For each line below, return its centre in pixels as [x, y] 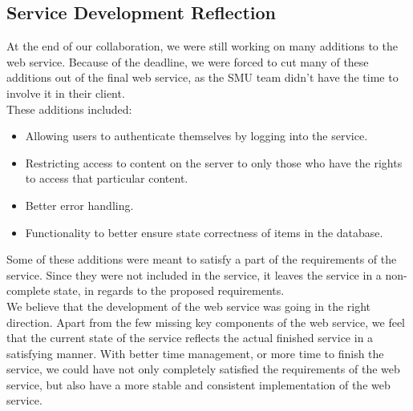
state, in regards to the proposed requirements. [169, 290]
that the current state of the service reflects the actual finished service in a [190, 338]
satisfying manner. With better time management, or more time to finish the [195, 353]
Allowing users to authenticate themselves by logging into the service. [196, 136]
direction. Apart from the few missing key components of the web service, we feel [206, 322]
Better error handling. [79, 205]
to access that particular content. [107, 178]
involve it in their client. [66, 93]
